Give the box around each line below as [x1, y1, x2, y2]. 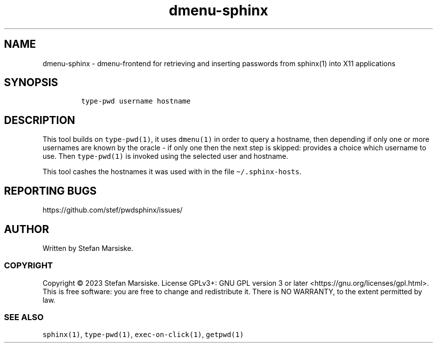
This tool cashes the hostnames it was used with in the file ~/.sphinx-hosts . [42, 167, 302, 176]
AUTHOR [4, 223, 49, 235]
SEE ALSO [4, 312, 44, 323]
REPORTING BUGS [4, 184, 97, 197]
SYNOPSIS [4, 76, 58, 89]
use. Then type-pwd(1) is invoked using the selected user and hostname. [42, 152, 288, 161]
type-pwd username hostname [81, 97, 191, 106]
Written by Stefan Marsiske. [42, 243, 134, 252]
